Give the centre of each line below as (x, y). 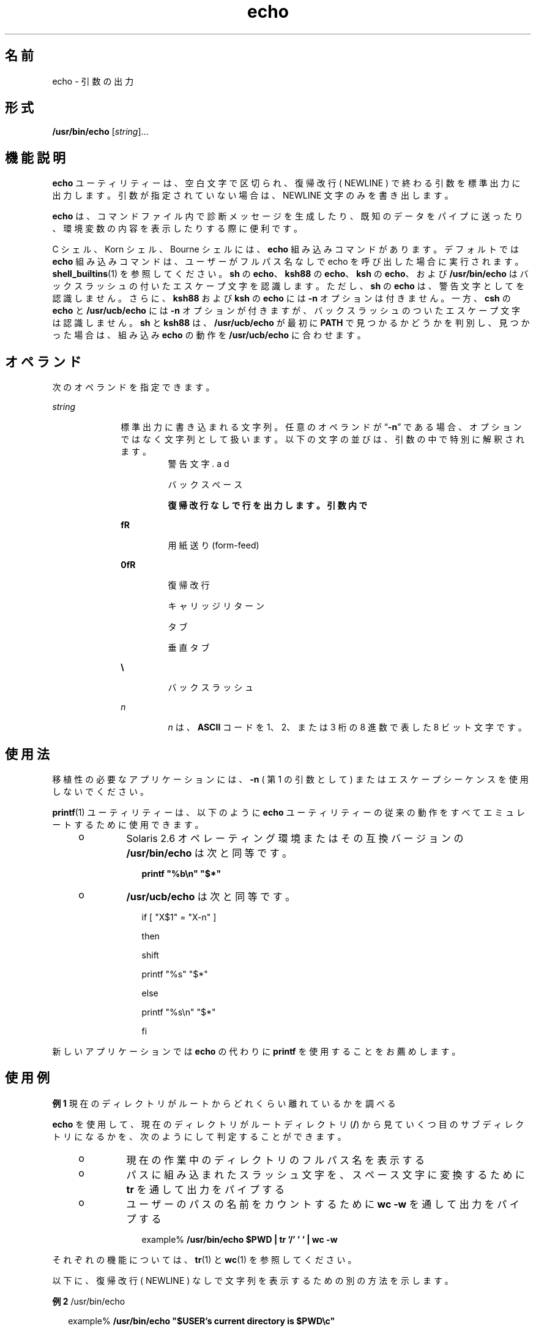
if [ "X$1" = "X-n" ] (179, 917)
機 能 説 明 (35, 157)
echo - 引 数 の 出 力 (93, 81)
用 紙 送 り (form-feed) (214, 545)
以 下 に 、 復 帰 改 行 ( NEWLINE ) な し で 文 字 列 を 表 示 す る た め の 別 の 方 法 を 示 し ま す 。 (253, 1280)
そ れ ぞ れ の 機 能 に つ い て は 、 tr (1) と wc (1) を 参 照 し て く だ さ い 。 (204, 1259)
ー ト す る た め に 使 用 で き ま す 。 (128, 824)
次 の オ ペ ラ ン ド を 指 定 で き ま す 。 (133, 387)
